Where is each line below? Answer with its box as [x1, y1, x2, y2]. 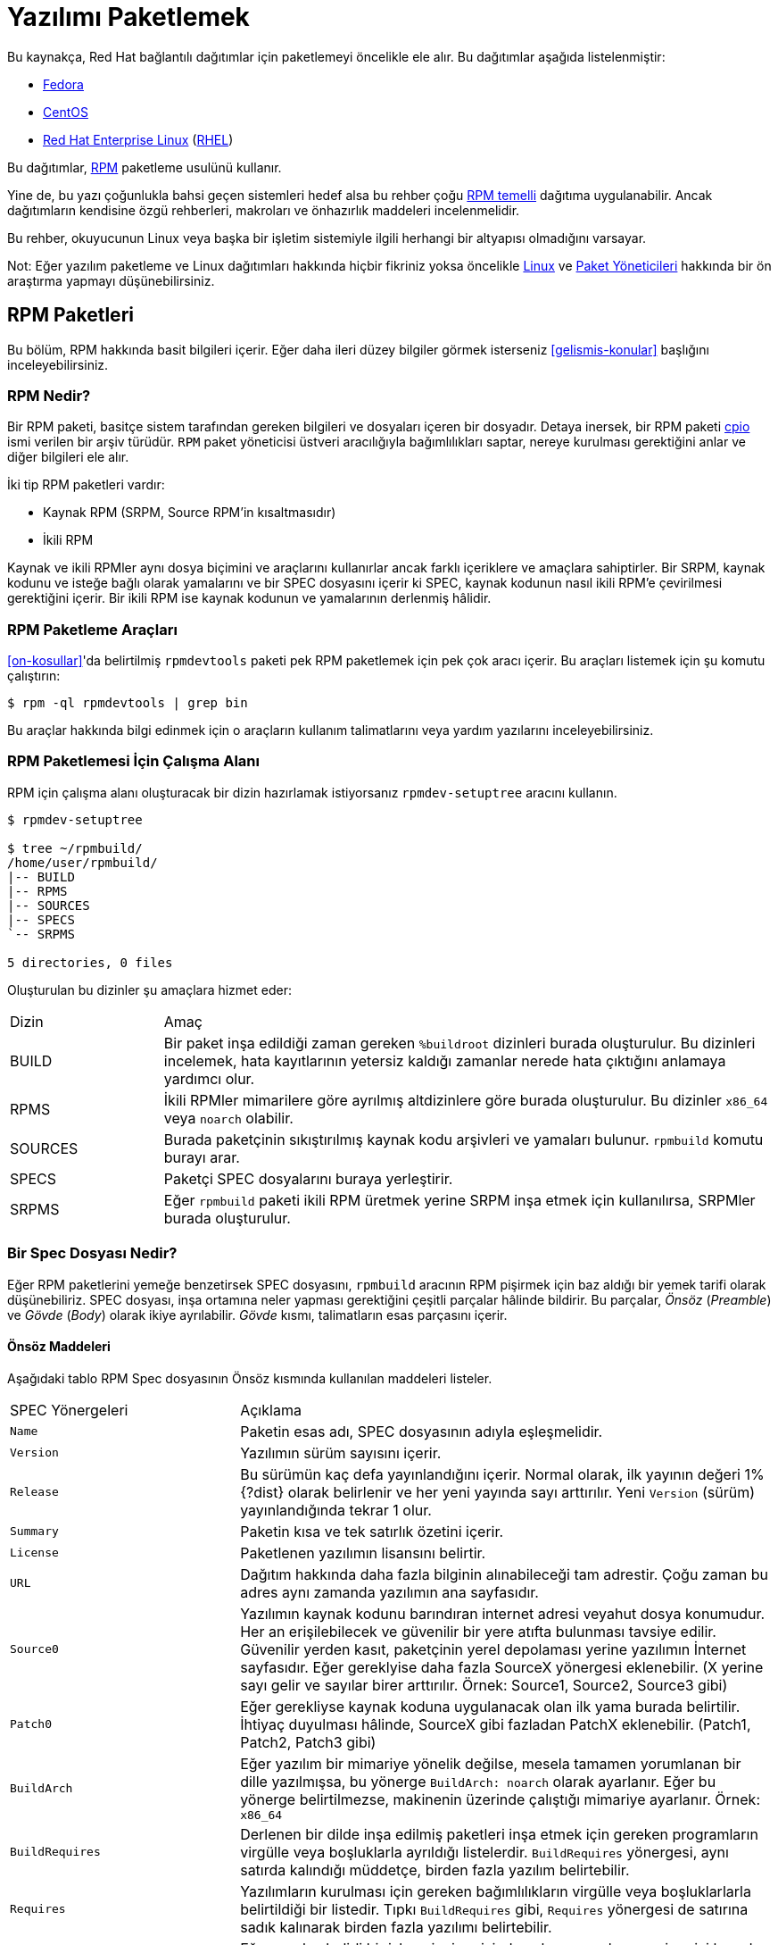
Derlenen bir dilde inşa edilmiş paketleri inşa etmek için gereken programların [240, 1824, 758, 1843]
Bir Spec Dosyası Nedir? [7, 1244, 178, 1263]
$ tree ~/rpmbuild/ [7, 840, 143, 856]
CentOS [43, 104, 88, 120]
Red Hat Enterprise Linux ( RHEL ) [43, 131, 234, 147]
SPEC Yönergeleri [10, 1400, 128, 1419]
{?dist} [240, 1482, 285, 1501]
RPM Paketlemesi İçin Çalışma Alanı [7, 752, 260, 771]
